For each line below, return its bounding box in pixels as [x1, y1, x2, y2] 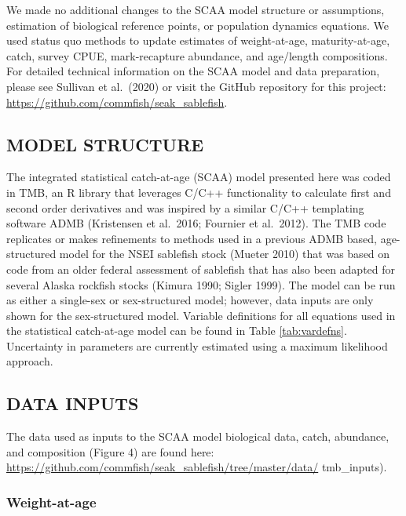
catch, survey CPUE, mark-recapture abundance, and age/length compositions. [6, 47, 388, 64]
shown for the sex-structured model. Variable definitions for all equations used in [6, 307, 396, 323]
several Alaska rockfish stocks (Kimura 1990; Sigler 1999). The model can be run [6, 276, 396, 293]
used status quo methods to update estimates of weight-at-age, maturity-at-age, [6, 32, 390, 49]
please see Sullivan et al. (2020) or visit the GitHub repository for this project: [6, 78, 386, 94]
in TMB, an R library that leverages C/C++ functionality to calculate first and [6, 184, 391, 200]
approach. [6, 353, 53, 369]
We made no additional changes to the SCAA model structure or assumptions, [6, 2, 385, 17]
